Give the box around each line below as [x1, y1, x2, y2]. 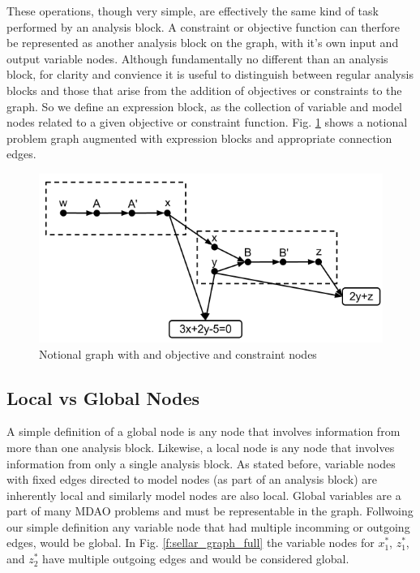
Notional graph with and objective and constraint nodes [39, 345, 317, 362]
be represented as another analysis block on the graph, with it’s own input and [6, 34, 399, 51]
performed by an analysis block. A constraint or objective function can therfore [6, 18, 401, 35]
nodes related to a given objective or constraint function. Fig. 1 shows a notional [6, 114, 408, 131]
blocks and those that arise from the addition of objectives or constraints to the [6, 81, 402, 98]
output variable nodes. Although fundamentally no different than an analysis [6, 50, 388, 67]
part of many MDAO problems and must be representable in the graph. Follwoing [6, 502, 414, 519]
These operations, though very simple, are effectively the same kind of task [6, 2, 379, 19]
